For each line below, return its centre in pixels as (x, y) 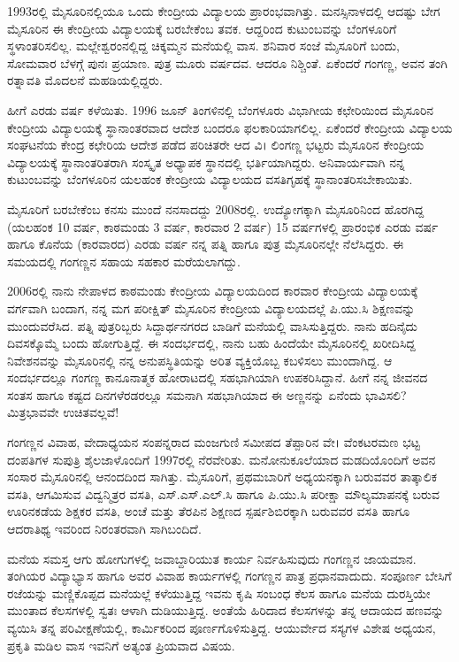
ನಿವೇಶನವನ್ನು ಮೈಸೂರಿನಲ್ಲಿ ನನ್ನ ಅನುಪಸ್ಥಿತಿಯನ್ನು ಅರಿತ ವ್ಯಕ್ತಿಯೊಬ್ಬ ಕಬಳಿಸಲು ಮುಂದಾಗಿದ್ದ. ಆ (200, 360)
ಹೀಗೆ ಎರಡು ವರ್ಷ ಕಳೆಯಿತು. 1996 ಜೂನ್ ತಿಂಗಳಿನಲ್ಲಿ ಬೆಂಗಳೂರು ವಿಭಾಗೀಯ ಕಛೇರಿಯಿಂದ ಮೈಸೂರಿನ (221, 109)
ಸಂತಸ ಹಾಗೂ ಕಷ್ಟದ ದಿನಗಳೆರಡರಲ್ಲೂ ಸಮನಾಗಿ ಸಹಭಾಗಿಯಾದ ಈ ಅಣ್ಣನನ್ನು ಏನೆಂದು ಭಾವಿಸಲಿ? (207, 394)
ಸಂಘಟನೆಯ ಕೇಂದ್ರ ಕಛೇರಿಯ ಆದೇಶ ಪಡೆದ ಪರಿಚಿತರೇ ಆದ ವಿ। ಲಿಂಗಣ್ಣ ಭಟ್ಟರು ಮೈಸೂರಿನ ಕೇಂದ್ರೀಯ (216, 145)
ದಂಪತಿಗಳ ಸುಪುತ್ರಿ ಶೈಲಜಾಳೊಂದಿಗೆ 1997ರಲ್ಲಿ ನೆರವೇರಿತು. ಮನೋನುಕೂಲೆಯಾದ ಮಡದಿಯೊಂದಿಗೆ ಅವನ (222, 459)
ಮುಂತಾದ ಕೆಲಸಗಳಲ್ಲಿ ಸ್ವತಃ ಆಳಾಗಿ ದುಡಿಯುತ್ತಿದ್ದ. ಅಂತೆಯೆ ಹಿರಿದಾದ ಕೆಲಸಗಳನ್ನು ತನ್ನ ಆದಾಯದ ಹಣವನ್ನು (226, 610)
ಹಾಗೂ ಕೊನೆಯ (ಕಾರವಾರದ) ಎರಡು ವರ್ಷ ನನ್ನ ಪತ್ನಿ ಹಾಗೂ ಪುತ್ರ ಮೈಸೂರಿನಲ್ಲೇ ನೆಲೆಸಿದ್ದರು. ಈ (206, 244)
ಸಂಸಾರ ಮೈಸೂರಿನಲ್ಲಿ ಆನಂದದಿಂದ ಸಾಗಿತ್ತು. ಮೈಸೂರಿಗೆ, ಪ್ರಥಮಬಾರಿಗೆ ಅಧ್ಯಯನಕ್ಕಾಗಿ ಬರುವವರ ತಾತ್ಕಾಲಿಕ (222, 477)
